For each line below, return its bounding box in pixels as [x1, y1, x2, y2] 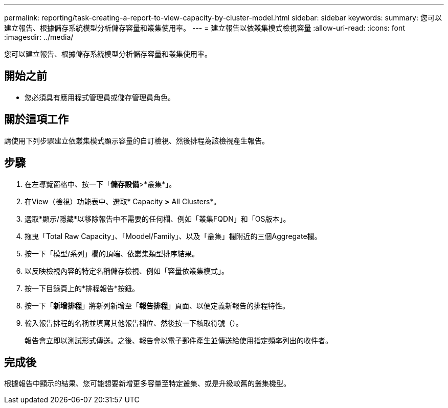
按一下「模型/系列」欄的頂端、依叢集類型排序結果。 [25, 249, 199, 258]
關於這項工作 [4, 113, 69, 126]
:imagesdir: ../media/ [4, 33, 74, 41]
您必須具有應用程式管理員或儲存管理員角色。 [25, 92, 175, 102]
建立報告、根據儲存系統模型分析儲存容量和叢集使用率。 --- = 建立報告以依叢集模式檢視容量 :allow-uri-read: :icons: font [4, 23, 405, 32]
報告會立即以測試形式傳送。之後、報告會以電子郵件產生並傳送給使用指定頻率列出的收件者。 [25, 335, 332, 345]
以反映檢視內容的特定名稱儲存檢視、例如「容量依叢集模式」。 [25, 266, 229, 275]
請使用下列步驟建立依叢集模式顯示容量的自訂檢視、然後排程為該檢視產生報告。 [4, 136, 269, 145]
